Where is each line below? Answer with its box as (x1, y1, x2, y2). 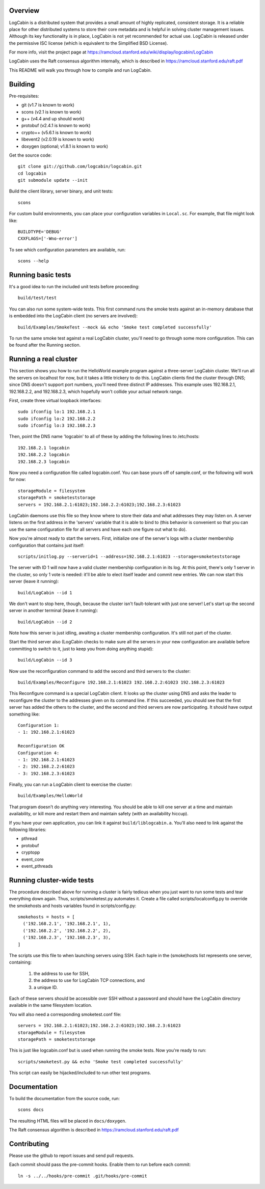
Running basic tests (9, 271, 71, 279)
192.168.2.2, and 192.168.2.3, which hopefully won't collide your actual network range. (9, 388, 183, 394)
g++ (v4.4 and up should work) (21, 115, 85, 121)
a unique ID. (33, 984, 58, 990)
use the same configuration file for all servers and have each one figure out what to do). (9, 526, 187, 532)
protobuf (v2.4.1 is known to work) (21, 123, 91, 129)
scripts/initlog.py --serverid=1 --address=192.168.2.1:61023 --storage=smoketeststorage (18, 553, 240, 559)
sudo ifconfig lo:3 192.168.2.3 (18, 423, 96, 428)
